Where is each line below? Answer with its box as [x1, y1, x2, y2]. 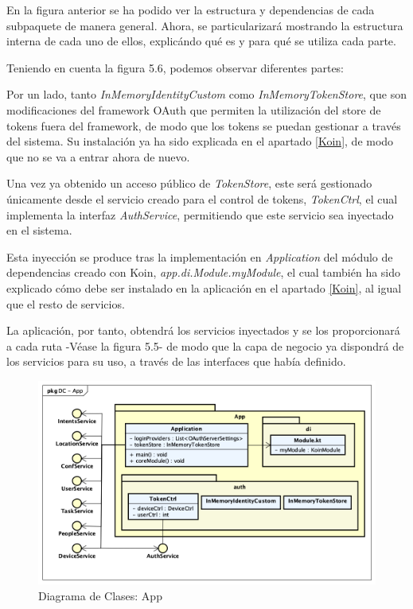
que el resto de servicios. [6, 295, 125, 312]
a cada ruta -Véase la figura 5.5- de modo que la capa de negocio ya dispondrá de [6, 337, 404, 354]
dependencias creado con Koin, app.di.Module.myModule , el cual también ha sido [6, 264, 401, 281]
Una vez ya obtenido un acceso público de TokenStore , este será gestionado [6, 175, 372, 192]
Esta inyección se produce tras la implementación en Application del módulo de [6, 248, 393, 265]
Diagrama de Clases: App [38, 587, 162, 603]
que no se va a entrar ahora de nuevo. [6, 148, 190, 165]
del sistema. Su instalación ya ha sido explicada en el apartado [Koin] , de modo [6, 133, 394, 149]
